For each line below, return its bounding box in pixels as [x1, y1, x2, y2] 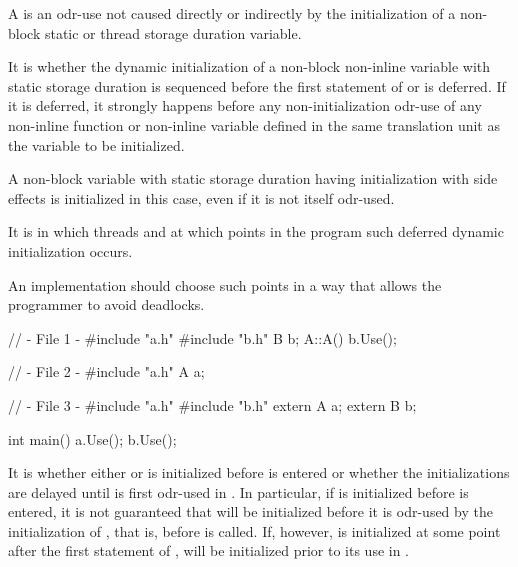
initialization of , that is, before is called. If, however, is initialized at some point [8, 520, 501, 541]
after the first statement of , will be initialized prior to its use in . [8, 540, 410, 561]
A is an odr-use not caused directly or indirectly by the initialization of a [8, 3, 456, 23]
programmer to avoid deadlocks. [8, 294, 205, 315]
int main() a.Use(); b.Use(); [8, 428, 177, 449]
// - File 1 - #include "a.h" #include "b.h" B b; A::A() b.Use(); [8, 327, 397, 348]
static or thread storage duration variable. [44, 22, 302, 43]
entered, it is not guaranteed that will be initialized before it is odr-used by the [8, 501, 493, 522]
